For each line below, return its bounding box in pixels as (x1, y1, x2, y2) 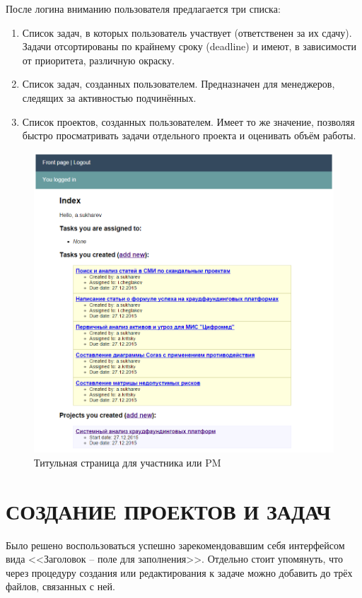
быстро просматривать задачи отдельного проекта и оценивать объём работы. (22, 128, 356, 143)
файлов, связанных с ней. (6, 579, 115, 594)
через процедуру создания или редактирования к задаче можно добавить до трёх (6, 565, 353, 580)
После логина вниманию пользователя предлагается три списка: (6, 1, 281, 16)
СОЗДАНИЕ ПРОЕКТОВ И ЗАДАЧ (6, 496, 331, 525)
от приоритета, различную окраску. (22, 52, 175, 67)
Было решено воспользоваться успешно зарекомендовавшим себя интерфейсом (6, 537, 345, 552)
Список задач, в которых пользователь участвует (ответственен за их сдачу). (22, 25, 352, 40)
